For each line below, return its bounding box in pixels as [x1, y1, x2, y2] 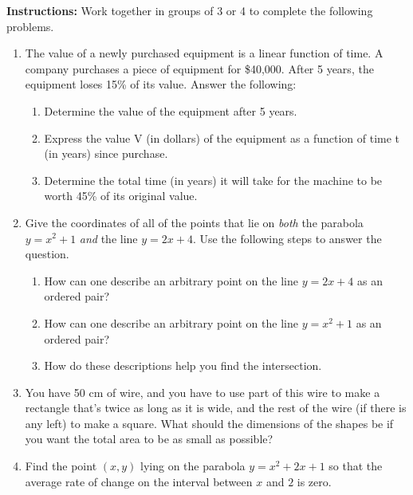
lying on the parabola [140, 458, 246, 474]
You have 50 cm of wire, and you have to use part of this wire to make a [25, 383, 380, 400]
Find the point [25, 458, 97, 474]
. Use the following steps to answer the [192, 230, 382, 246]
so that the [328, 458, 383, 474]
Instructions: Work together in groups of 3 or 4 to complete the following [6, 2, 373, 18]
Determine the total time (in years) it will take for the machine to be [44, 171, 383, 188]
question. [25, 246, 69, 262]
